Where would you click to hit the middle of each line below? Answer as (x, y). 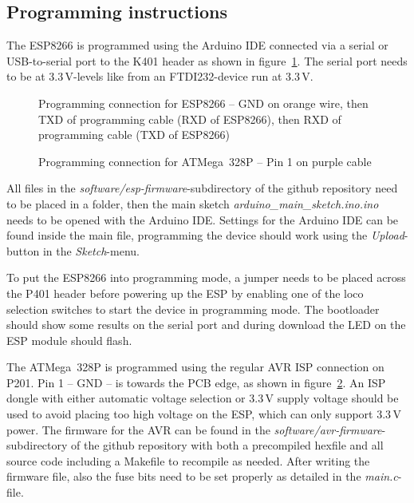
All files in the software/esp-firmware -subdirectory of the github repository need (202, 188)
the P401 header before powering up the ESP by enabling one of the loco (185, 293)
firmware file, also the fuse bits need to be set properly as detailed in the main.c (202, 476)
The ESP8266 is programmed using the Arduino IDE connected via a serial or (197, 45)
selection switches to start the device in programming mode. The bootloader (193, 309)
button (23, 250)
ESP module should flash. (69, 340)
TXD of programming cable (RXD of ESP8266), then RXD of (190, 119)
